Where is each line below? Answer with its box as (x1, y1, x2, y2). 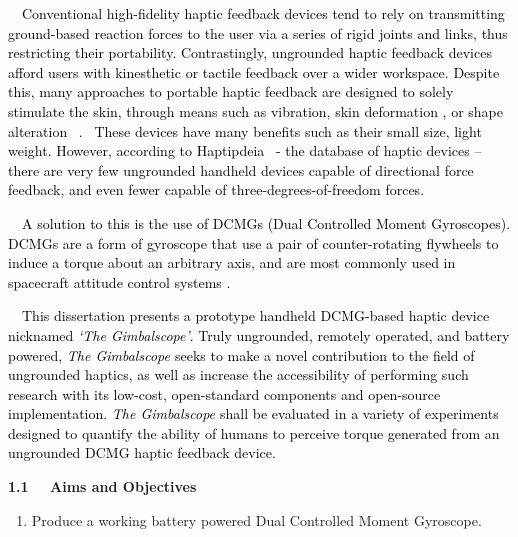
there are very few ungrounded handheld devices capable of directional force (8, 159, 474, 180)
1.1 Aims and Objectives (8, 476, 197, 497)
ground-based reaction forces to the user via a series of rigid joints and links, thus (8, 22, 508, 43)
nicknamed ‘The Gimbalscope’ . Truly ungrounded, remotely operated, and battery (8, 324, 510, 345)
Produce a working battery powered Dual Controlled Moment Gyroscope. (31, 509, 482, 530)
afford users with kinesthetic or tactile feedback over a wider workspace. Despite (8, 61, 500, 82)
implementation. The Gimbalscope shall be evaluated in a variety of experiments (8, 403, 499, 424)
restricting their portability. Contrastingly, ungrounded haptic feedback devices (8, 42, 492, 63)
